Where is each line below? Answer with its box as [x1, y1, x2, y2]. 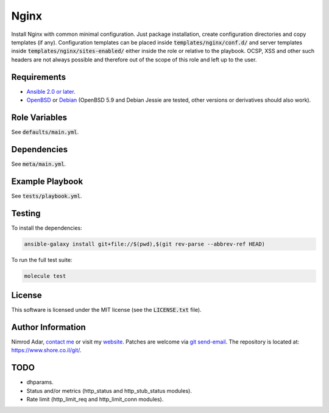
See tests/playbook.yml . [11, 192, 82, 199]
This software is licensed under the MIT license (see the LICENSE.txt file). [11, 306, 202, 314]
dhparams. [26, 378, 54, 386]
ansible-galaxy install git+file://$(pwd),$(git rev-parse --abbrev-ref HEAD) [24, 241, 265, 247]
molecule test [24, 272, 66, 280]
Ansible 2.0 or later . [26, 88, 76, 95]
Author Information [11, 322, 87, 332]
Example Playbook [11, 176, 83, 186]
